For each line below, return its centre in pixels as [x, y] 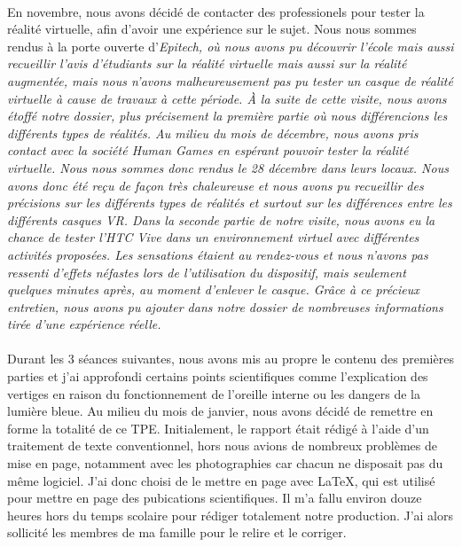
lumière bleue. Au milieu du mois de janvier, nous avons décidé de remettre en [220, 411]
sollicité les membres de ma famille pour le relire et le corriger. [177, 532]
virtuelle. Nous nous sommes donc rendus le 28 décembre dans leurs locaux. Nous [228, 167]
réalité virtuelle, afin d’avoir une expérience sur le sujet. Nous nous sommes [212, 29]
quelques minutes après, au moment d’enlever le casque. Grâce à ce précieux [213, 289]
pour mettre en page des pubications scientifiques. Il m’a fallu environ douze [215, 498]
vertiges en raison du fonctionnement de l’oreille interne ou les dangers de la [214, 393]
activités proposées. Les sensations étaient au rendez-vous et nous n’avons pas [218, 254]
